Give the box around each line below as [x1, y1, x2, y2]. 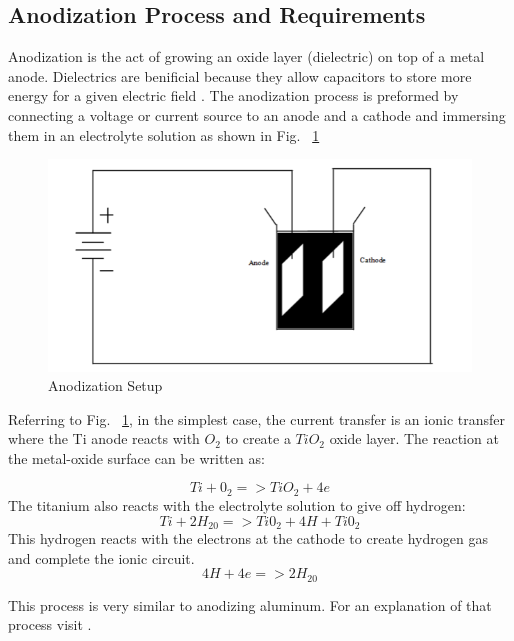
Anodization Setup [48, 375, 163, 396]
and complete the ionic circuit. [8, 547, 195, 568]
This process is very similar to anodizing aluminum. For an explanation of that [8, 594, 492, 615]
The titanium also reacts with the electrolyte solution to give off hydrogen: [8, 494, 466, 515]
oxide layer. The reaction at [329, 428, 499, 449]
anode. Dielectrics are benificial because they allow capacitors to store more [8, 65, 472, 86]
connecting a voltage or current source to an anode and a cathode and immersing [8, 104, 506, 125]
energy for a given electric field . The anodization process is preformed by [8, 85, 459, 106]
